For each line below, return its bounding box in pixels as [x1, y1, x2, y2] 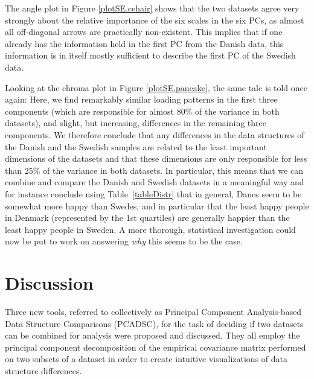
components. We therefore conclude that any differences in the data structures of [5, 128, 304, 141]
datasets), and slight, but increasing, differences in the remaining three [5, 116, 266, 129]
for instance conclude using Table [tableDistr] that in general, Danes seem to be [5, 187, 302, 200]
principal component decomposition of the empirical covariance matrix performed [5, 340, 306, 353]
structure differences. [5, 364, 82, 377]
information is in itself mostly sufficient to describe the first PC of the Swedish [5, 49, 296, 62]
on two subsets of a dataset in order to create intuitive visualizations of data [5, 352, 288, 365]
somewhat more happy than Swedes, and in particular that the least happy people [5, 199, 309, 212]
